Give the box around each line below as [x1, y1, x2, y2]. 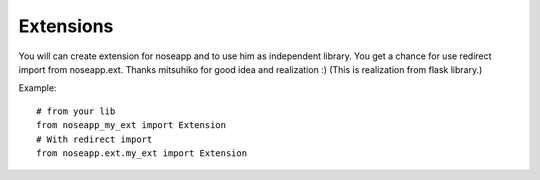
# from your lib [36, 105, 116, 117]
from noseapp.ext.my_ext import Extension [36, 147, 248, 159]
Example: [18, 82, 57, 94]
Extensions [18, 15, 114, 37]
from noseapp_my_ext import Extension [36, 120, 227, 131]
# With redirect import [36, 133, 153, 145]
